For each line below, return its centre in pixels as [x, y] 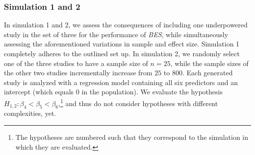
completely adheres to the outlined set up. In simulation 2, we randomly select [122, 53]
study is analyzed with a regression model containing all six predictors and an [121, 82]
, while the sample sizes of [209, 63]
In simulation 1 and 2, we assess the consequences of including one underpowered [126, 25]
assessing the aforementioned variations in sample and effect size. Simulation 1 [122, 44]
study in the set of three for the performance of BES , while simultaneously [116, 34]
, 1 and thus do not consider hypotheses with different [138, 102]
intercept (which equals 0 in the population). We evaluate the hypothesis [113, 92]
